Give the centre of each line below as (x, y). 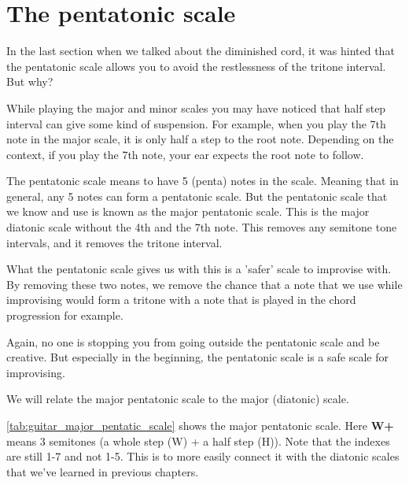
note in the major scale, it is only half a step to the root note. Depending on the (200, 139)
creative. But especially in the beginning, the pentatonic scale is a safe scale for (197, 357)
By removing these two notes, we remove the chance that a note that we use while (204, 284)
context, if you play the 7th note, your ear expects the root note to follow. (185, 154)
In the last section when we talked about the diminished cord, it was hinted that (201, 51)
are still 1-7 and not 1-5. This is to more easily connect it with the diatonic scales (203, 456)
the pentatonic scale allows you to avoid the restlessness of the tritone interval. (196, 66)
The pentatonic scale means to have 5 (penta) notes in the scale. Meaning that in (203, 181)
